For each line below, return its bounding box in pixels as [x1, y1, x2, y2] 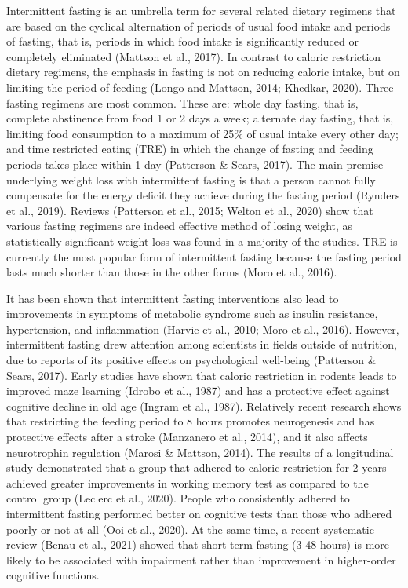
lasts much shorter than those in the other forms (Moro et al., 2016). [6, 264, 337, 280]
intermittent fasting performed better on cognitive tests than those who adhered [6, 506, 392, 521]
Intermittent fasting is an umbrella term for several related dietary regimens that [6, 2, 396, 18]
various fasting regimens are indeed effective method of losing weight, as [6, 217, 353, 234]
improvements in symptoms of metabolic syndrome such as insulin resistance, [6, 305, 378, 322]
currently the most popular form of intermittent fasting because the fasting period [6, 248, 402, 265]
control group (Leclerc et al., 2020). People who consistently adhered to [6, 490, 350, 506]
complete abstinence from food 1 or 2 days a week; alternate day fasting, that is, [6, 110, 394, 126]
